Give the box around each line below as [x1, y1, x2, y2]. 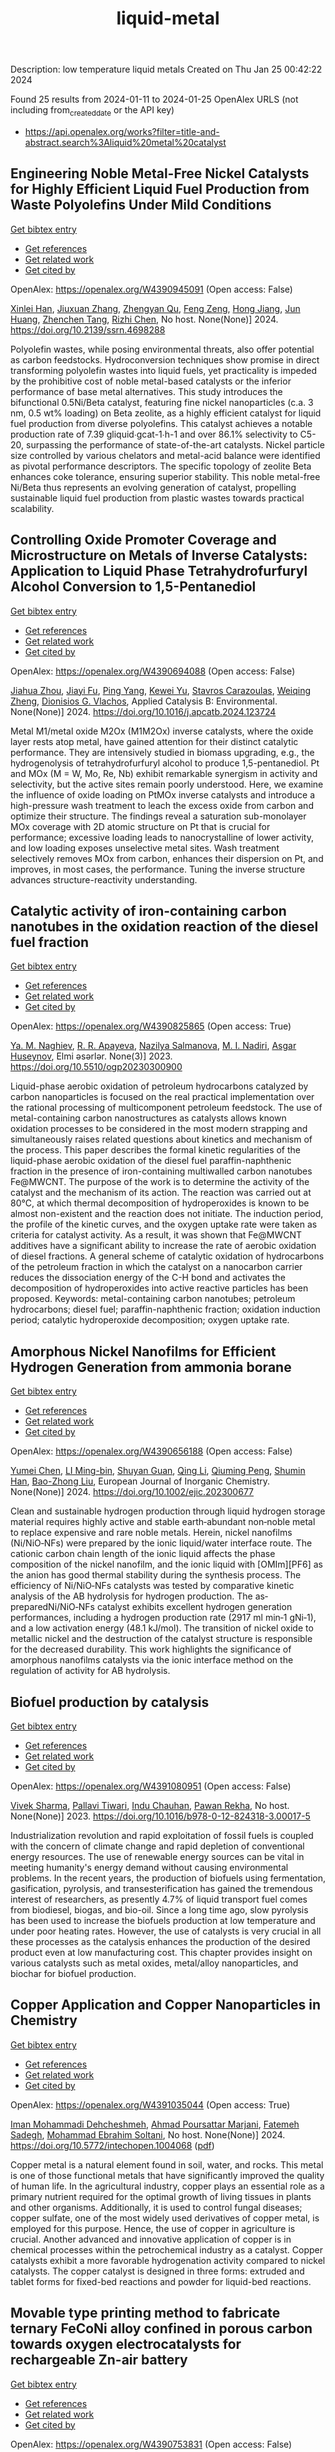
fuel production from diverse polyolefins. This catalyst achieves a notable [10, 417, 313, 429]
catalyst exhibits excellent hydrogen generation [96, 1601, 293, 1613]
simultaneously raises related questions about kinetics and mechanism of [10, 1133, 313, 1146]
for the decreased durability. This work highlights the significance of [10, 1643, 292, 1656]
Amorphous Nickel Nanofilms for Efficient [10, 1343, 277, 1360]
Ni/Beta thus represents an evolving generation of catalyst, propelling [10, 481, 297, 493]
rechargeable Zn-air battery [10, 2352, 188, 2369]
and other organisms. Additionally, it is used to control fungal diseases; [10, 2201, 303, 2213]
